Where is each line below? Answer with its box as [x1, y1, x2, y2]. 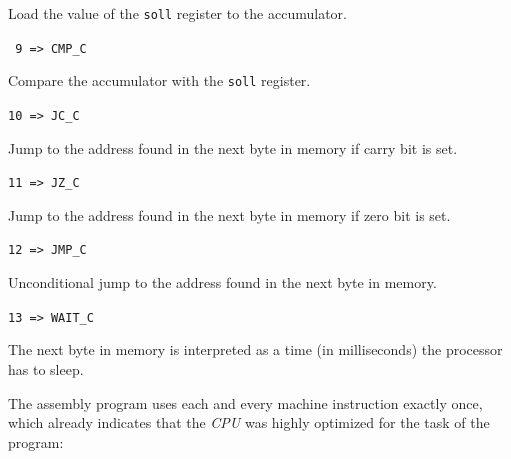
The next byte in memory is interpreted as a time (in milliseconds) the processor [8, 339, 503, 360]
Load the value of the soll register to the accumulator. [8, 3, 347, 23]
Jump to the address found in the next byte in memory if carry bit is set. [8, 137, 458, 158]
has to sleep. [8, 358, 84, 379]
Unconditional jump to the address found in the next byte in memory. [8, 272, 437, 293]
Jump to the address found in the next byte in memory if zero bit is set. [8, 204, 451, 225]
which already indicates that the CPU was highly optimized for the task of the [8, 412, 490, 433]
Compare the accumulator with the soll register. [8, 70, 311, 91]
